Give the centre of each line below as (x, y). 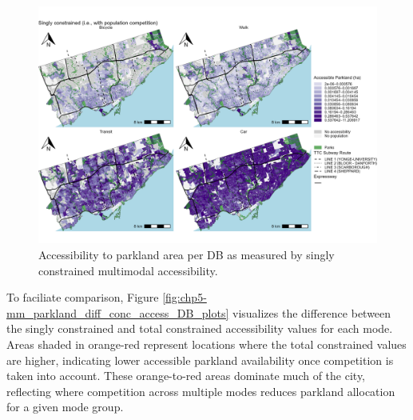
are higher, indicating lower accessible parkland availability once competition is (200, 360)
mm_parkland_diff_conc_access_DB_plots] (118, 312)
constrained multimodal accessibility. (128, 270)
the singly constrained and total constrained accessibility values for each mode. (200, 328)
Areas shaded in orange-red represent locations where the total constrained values (206, 344)
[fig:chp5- (185, 297)
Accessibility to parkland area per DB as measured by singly (187, 255)
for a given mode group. (65, 407)
